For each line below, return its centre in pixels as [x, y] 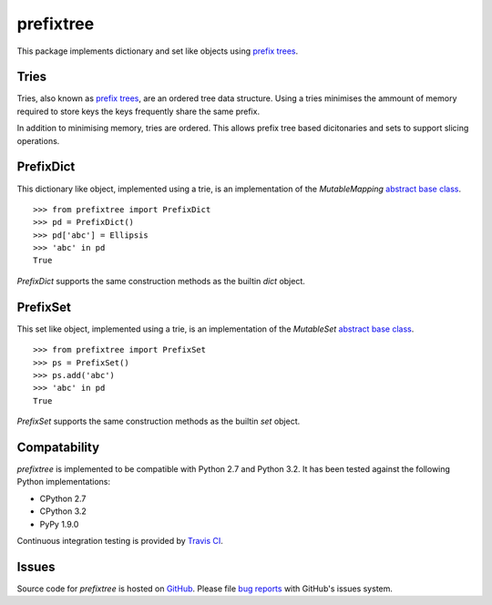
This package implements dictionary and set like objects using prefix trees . [158, 51]
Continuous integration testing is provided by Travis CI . [120, 540]
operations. [38, 140]
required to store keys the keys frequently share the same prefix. [138, 111]
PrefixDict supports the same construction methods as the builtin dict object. [161, 281]
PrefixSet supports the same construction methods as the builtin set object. [159, 421]
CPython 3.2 [63, 511]
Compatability [58, 447]
